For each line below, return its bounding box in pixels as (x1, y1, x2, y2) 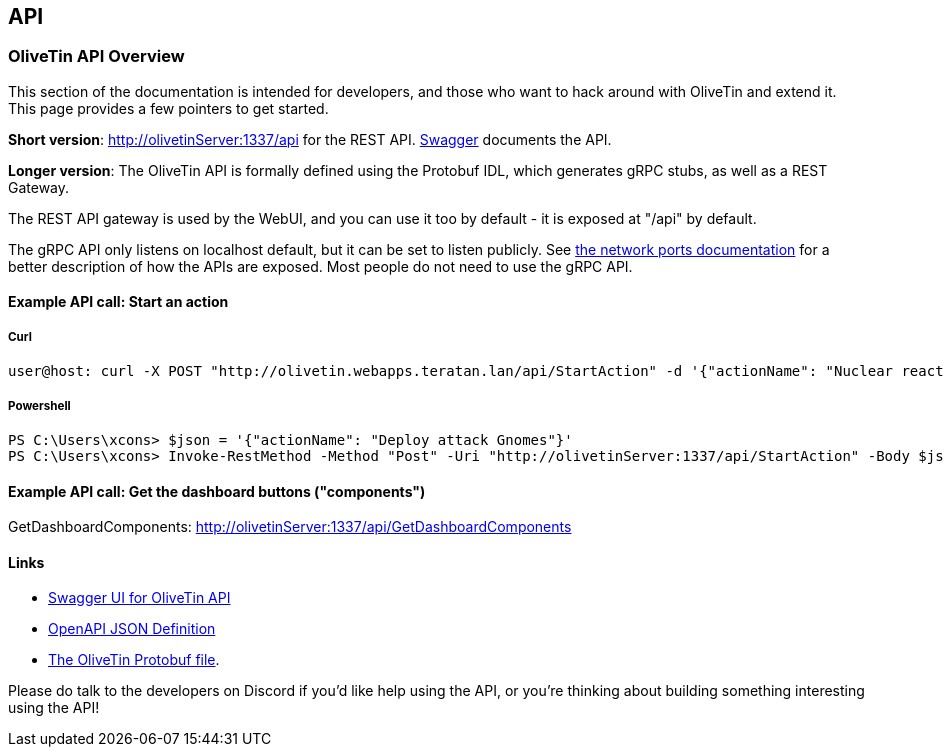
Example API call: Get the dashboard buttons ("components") (8, 482, 426, 500)
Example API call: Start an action (8, 293, 229, 311)
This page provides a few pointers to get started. (8, 99, 329, 117)
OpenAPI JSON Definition (48, 620, 216, 638)
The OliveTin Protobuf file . (48, 651, 220, 669)
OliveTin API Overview (8, 46, 185, 67)
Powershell (8, 398, 71, 413)
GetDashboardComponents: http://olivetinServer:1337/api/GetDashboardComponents (8, 518, 572, 536)
